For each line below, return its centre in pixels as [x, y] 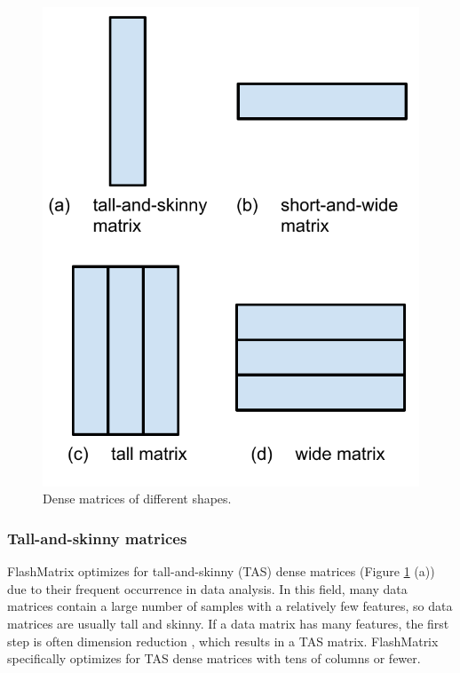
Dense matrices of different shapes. [137, 499]
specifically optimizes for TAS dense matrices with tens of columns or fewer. [214, 658]
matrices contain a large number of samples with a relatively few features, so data [230, 606]
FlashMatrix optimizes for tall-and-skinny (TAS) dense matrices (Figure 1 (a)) [221, 571]
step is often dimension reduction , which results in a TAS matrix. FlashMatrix [223, 641]
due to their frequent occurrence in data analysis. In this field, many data [207, 588]
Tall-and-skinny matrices [97, 538]
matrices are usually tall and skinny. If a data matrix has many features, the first [228, 623]
